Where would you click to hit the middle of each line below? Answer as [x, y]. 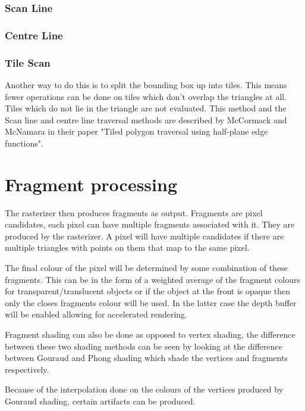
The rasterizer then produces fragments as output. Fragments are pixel [134, 212]
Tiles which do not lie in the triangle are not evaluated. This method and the [146, 108]
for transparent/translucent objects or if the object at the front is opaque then [148, 291]
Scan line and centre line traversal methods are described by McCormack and [146, 119]
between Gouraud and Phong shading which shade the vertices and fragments [146, 358]
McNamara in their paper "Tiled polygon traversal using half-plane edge [136, 131]
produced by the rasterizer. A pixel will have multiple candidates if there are [144, 236]
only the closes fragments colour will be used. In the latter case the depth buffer [151, 302]
